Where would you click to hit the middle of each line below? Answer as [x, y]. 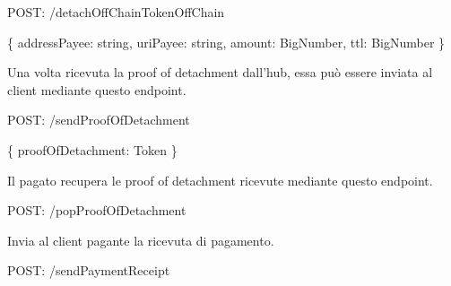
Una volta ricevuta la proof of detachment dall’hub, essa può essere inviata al [220, 72]
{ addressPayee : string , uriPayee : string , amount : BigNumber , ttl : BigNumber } [226, 42]
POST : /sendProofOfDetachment [99, 120]
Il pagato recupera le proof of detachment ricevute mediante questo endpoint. [220, 180]
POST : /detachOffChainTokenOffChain [116, 12]
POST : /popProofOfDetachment [97, 210]
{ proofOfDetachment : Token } [92, 149]
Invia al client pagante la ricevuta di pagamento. [141, 240]
